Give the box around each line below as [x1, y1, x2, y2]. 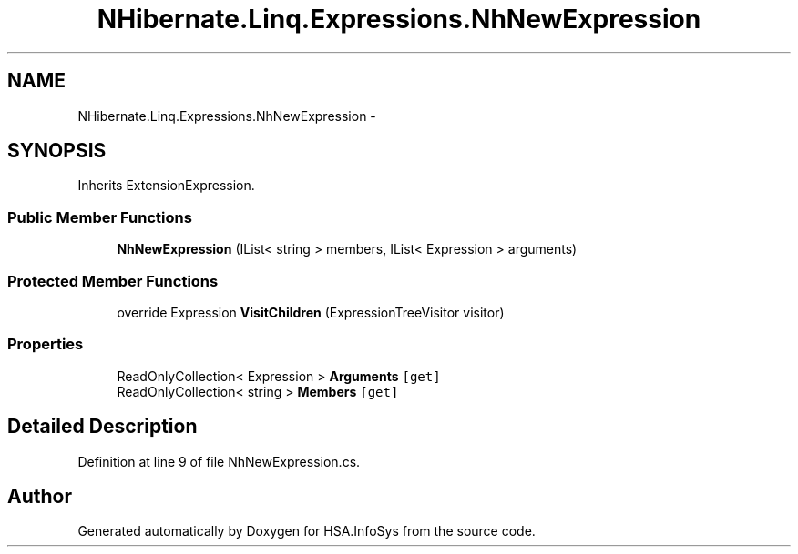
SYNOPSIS [7, 139, 107, 163]
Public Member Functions [7, 207, 192, 227]
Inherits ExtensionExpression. [77, 177, 255, 194]
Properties [7, 335, 84, 354]
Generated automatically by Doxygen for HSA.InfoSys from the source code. [77, 523, 536, 539]
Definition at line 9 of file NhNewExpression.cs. [77, 453, 361, 469]
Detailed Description [7, 415, 198, 438]
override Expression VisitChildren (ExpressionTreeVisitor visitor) [117, 304, 505, 320]
